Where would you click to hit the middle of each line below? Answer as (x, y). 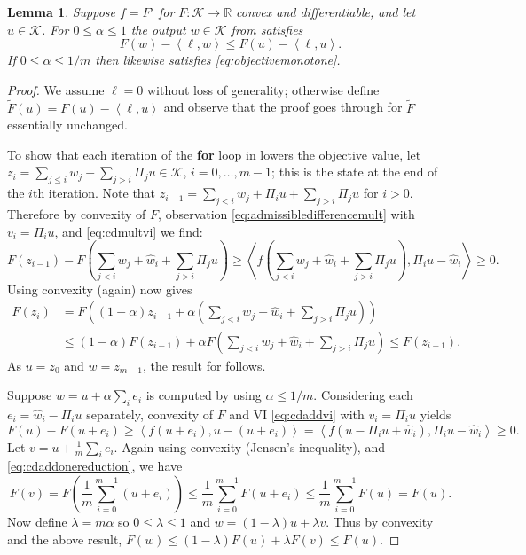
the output (158, 29)
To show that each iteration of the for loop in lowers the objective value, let (214, 154)
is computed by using (204, 395)
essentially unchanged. (67, 125)
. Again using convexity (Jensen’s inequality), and (249, 446)
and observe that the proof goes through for (283, 107)
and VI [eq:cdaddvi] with (297, 414)
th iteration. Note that (94, 193)
